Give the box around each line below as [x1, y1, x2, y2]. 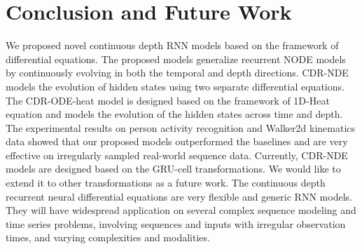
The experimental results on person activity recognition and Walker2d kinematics [6, 120, 356, 135]
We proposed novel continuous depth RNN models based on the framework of [6, 38, 339, 53]
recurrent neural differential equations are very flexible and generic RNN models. [6, 189, 352, 203]
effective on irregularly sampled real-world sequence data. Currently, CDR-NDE [6, 147, 348, 162]
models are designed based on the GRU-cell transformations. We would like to [6, 161, 341, 176]
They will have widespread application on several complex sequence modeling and [6, 203, 356, 217]
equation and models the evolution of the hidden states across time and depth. [6, 107, 343, 121]
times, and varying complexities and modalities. [6, 230, 210, 245]
